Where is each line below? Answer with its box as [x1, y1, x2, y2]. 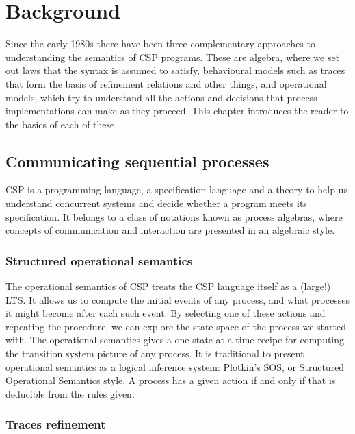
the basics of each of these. [5, 117, 118, 131]
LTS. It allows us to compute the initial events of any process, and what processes [5, 292, 350, 306]
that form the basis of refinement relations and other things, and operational [5, 76, 327, 91]
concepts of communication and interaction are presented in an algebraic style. [5, 223, 335, 237]
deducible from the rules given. [5, 386, 135, 400]
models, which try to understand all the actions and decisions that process [5, 90, 317, 104]
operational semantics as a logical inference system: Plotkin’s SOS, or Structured [5, 359, 345, 374]
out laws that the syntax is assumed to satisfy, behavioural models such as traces [5, 63, 345, 77]
